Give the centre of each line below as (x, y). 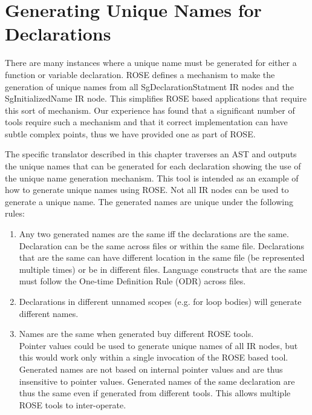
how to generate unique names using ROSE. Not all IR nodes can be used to (147, 190)
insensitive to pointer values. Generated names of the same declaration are (157, 381)
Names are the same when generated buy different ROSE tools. (136, 334)
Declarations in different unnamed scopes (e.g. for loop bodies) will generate (160, 301)
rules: (15, 213)
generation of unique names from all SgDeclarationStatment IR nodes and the (149, 86)
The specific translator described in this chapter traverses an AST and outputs (151, 154)
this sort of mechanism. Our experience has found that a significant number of (150, 110)
